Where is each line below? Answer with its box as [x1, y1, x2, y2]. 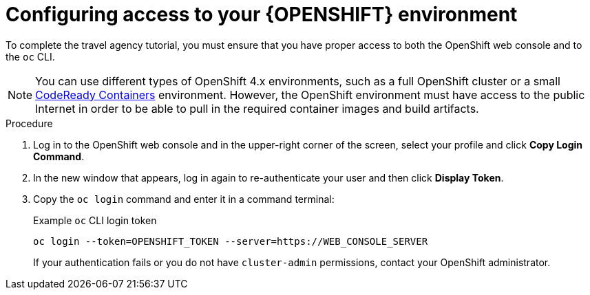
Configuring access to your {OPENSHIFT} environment [6, 3, 518, 26]
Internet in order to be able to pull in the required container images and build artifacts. [35, 101, 479, 116]
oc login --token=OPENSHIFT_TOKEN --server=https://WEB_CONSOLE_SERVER [33, 235, 428, 247]
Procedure [6, 117, 53, 129]
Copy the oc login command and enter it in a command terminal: [33, 193, 335, 205]
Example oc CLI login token [33, 214, 157, 226]
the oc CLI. [6, 50, 55, 63]
